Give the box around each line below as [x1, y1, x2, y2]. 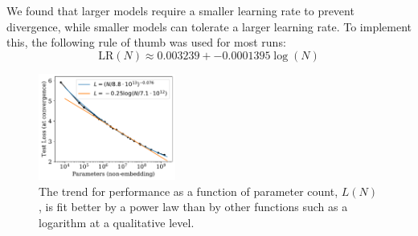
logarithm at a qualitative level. [39, 214, 195, 230]
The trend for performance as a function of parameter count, [39, 182, 338, 199]
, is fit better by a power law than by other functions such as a [39, 198, 348, 215]
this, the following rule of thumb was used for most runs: [6, 34, 286, 51]
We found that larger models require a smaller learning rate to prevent [6, 2, 354, 18]
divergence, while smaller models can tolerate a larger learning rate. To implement [6, 18, 412, 35]
